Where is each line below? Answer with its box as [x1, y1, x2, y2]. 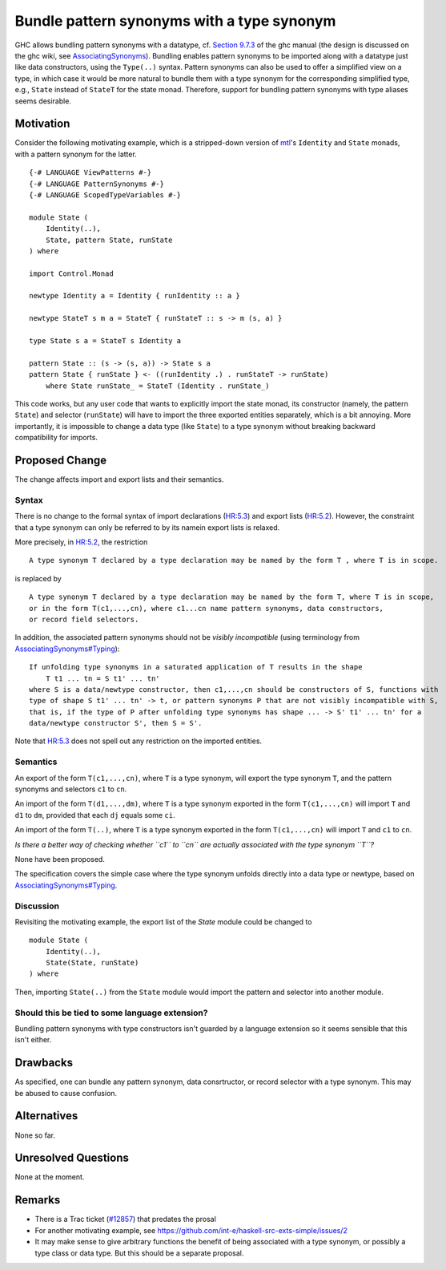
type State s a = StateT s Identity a [29, 337, 182, 346]
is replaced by [14, 573, 62, 583]
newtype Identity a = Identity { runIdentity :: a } [29, 291, 240, 301]
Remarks [14, 1193, 61, 1207]
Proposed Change [14, 453, 107, 467]
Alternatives [14, 1109, 78, 1122]
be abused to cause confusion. [14, 1088, 118, 1098]
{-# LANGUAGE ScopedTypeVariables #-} [29, 190, 182, 200]
